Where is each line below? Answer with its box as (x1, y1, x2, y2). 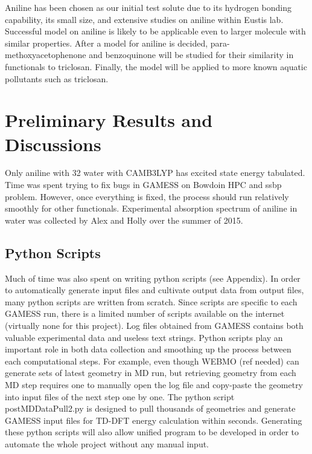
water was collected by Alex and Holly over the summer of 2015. (5, 213, 243, 226)
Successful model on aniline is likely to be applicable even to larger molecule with (5, 25, 306, 37)
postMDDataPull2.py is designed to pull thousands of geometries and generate (5, 402, 296, 415)
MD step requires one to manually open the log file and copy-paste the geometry (5, 378, 304, 391)
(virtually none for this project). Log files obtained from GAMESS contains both (5, 319, 304, 332)
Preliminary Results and (5, 108, 213, 132)
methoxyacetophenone (5, 48, 86, 61)
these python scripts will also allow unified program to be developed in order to (5, 426, 299, 438)
